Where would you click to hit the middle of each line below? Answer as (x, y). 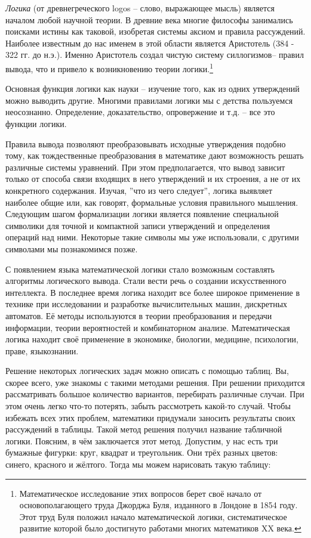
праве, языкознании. (42, 350)
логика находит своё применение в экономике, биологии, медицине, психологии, (152, 339)
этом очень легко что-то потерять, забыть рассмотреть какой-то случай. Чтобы (148, 406)
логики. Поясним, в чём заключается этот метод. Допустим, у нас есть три (142, 440)
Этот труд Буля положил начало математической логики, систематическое (153, 516)
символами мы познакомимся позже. (72, 248)
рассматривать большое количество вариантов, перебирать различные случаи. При (155, 394)
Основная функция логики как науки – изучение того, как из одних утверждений (153, 89)
